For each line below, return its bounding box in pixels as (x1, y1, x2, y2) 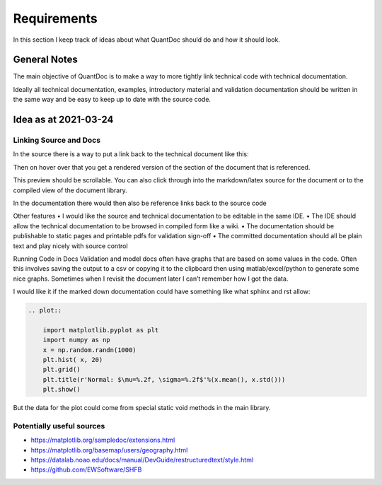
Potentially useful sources (13, 421, 105, 431)
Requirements (13, 11, 98, 26)
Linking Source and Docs (13, 135, 101, 145)
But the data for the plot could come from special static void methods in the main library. (13, 404, 271, 412)
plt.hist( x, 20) (42, 356, 103, 364)
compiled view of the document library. (13, 186, 127, 194)
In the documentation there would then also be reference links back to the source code (13, 199, 267, 207)
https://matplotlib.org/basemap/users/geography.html (30, 445, 188, 454)
